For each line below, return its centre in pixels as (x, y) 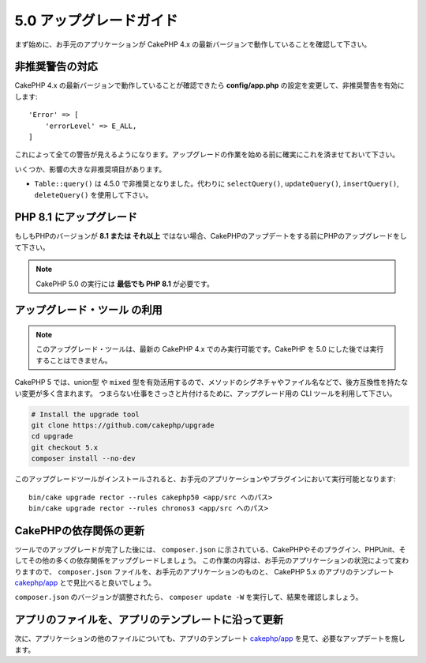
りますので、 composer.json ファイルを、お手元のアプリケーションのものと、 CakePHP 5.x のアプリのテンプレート (204, 571)
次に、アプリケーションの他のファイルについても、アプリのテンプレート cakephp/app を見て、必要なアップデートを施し (210, 639)
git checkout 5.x (65, 447)
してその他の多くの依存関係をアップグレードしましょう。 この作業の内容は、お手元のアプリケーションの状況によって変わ (212, 560)
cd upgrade (52, 436)
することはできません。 (74, 360)
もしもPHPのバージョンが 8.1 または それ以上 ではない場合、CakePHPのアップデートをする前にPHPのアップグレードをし (211, 236)
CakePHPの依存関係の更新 (80, 531)
